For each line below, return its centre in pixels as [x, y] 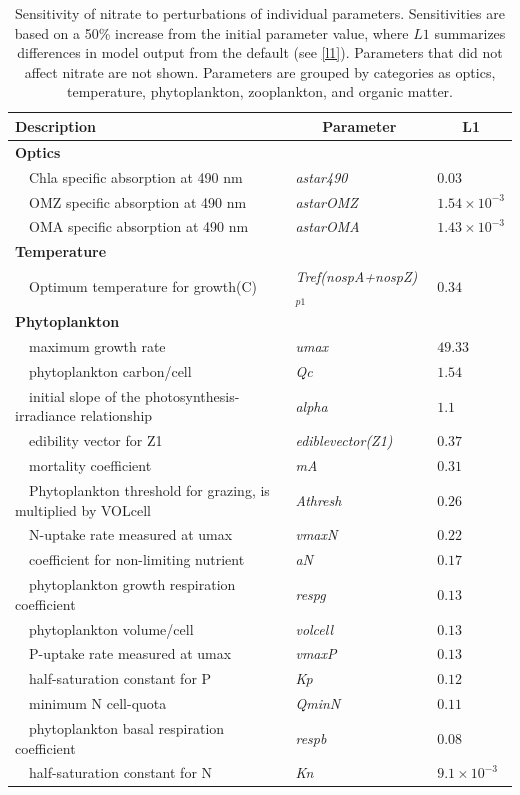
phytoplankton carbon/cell [110, 371]
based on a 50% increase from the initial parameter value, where [211, 32]
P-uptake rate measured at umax [130, 653]
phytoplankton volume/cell [111, 628]
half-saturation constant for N [120, 772]
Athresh [318, 499]
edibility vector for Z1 [95, 440]
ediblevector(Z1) [344, 440]
